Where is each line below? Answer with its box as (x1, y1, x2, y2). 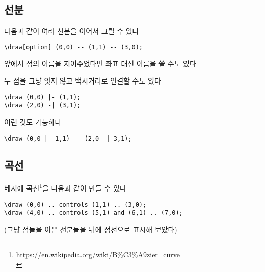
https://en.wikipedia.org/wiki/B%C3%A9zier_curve (16, 249, 180, 259)
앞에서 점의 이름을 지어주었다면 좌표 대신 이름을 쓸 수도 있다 (4, 58, 196, 69)
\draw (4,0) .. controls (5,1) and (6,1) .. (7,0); (4, 209, 183, 217)
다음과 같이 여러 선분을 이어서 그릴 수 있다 (4, 25, 139, 36)
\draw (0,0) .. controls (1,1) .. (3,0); (4, 201, 147, 208)
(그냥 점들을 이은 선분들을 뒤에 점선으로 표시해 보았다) (4, 224, 177, 234)
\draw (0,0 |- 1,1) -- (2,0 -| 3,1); (4, 134, 132, 142)
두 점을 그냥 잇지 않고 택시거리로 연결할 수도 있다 (4, 75, 161, 86)
